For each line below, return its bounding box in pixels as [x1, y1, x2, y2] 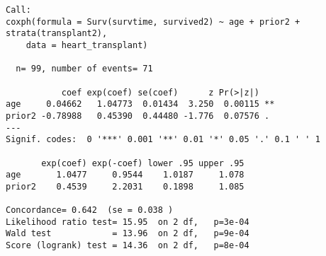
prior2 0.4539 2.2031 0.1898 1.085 [6, 181, 244, 192]
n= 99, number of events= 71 [16, 64, 153, 74]
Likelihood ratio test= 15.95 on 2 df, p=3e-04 [6, 216, 249, 227]
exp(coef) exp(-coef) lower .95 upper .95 [41, 158, 244, 168]
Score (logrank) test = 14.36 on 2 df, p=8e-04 [6, 240, 249, 251]
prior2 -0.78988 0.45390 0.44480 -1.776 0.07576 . [6, 110, 270, 121]
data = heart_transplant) [26, 40, 148, 50]
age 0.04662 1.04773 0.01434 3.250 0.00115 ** [6, 99, 275, 110]
